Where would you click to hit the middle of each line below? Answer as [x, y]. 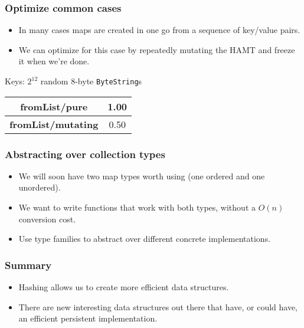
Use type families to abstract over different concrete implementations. [145, 239]
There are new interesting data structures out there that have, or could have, [158, 306]
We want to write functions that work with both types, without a [137, 207]
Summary [28, 265]
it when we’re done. [54, 61]
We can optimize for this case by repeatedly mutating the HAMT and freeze [157, 49]
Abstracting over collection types [85, 154]
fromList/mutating [54, 124]
